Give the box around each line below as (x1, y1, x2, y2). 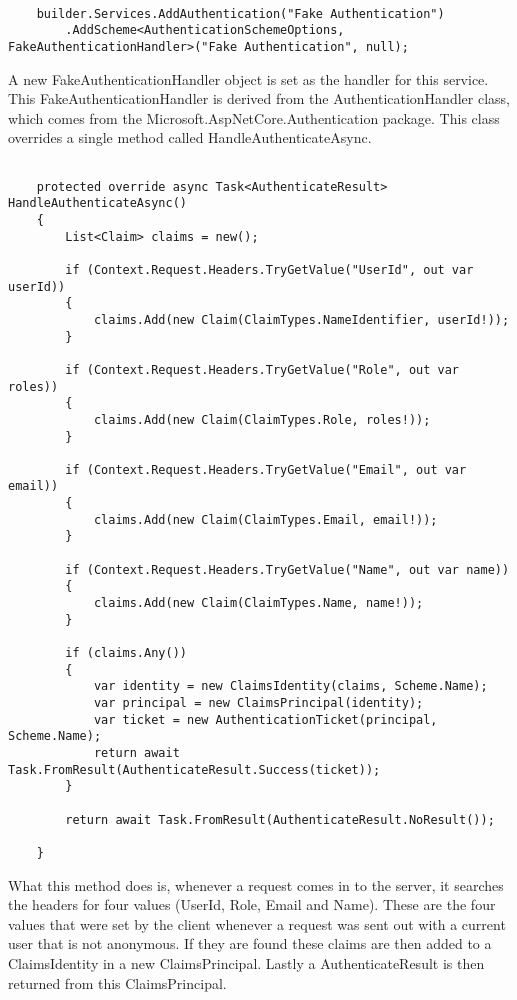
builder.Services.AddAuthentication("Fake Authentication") (36, 6, 445, 21)
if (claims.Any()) (65, 646, 187, 661)
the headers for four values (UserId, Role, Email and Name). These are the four (8, 894, 496, 915)
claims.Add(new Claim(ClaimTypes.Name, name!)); (93, 596, 424, 611)
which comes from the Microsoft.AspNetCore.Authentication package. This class (8, 107, 500, 128)
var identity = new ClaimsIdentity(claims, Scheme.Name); (93, 679, 488, 694)
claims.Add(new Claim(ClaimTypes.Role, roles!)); (93, 412, 431, 427)
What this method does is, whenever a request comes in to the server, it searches (8, 874, 504, 895)
